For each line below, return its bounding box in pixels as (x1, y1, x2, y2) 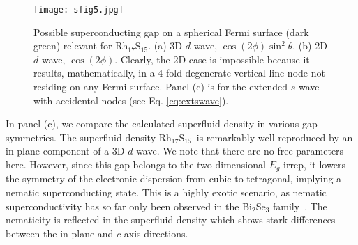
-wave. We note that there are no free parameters (133, 143, 344, 158)
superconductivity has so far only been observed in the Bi (6, 198, 252, 213)
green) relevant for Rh (33, 38, 128, 53)
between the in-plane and (6, 226, 114, 240)
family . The (273, 198, 327, 213)
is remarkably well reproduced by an (196, 129, 353, 144)
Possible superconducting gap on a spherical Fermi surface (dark (33, 24, 309, 39)
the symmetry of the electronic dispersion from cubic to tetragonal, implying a (6, 171, 342, 186)
